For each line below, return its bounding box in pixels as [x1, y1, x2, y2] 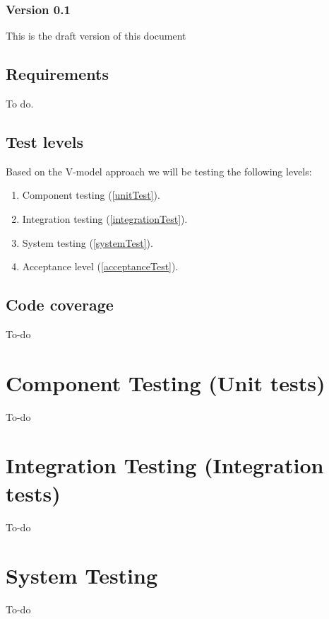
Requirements [6, 63, 109, 85]
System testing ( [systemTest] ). [22, 235, 153, 250]
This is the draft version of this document [6, 28, 186, 43]
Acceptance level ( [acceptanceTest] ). [22, 259, 179, 274]
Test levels [6, 131, 83, 152]
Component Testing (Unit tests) [6, 368, 325, 397]
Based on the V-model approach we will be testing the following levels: [6, 163, 312, 178]
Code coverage [6, 294, 114, 316]
